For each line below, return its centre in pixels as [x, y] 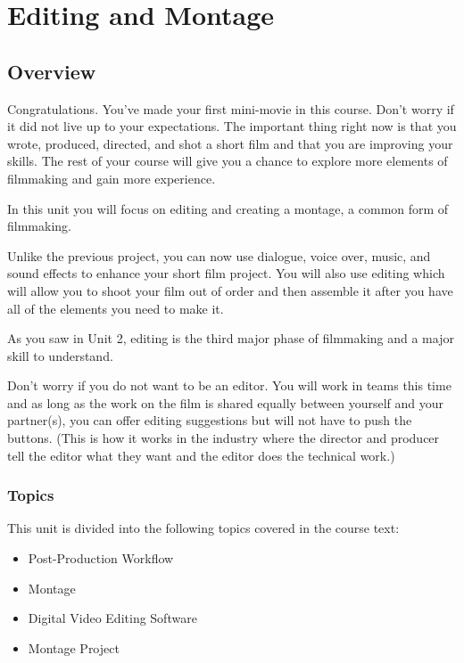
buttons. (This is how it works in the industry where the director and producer [224, 438]
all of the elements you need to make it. [116, 308]
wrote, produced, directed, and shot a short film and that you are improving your [230, 143]
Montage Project [74, 647]
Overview [52, 71]
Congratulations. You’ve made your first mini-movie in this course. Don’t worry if [231, 108]
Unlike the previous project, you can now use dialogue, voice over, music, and [219, 255]
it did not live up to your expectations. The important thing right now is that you [232, 126]
